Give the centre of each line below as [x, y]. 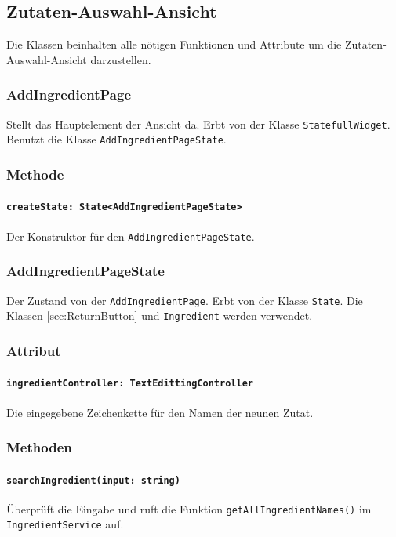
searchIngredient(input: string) [93, 480]
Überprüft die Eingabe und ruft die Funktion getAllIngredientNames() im [189, 508]
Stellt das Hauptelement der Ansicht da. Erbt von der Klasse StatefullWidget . [198, 123]
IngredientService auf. [65, 524]
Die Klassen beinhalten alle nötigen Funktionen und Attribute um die [174, 44]
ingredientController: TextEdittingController [130, 384]
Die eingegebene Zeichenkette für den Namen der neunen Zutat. [160, 412]
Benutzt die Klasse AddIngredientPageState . [116, 139]
